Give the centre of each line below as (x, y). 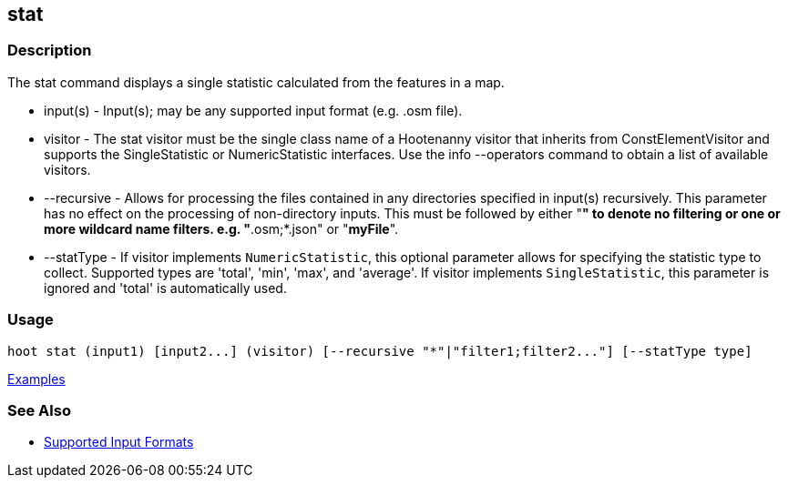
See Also (39, 410)
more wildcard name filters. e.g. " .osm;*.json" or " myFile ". (221, 228)
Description (50, 51)
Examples (36, 379)
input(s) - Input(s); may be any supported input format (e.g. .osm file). (253, 110)
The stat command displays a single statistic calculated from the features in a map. (256, 82)
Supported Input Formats (119, 442)
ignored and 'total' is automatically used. (165, 288)
